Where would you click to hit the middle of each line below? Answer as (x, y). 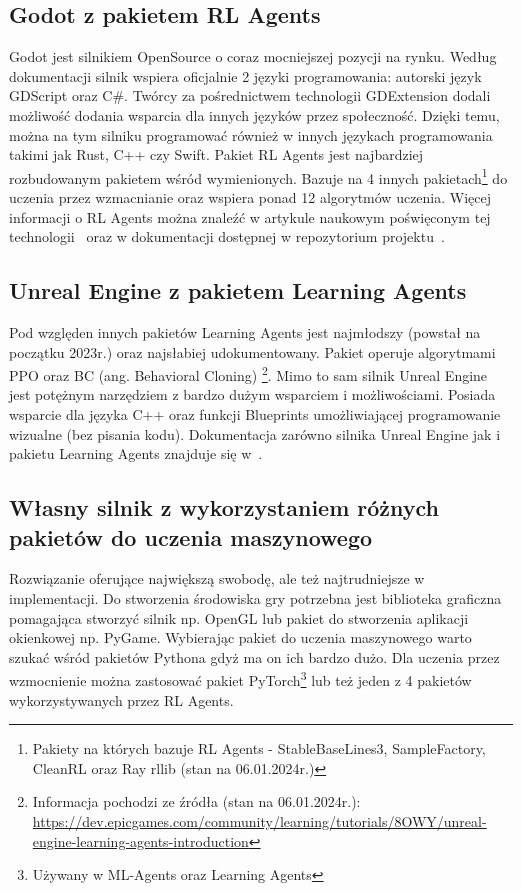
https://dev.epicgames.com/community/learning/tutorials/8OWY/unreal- (259, 821)
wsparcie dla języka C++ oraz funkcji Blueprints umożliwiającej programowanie (255, 414)
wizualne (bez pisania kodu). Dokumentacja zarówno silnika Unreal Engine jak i (255, 433)
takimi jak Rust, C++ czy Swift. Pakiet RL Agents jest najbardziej (216, 154)
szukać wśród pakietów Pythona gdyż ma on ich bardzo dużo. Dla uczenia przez (254, 656)
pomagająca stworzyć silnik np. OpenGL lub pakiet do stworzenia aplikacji (239, 617)
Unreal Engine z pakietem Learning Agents (238, 290)
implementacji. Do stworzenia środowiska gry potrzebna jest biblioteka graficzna (255, 598)
